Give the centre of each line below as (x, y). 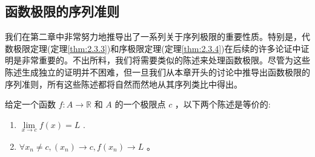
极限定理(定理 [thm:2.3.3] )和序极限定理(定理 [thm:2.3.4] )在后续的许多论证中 (157, 48)
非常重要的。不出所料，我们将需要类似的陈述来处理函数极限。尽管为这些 (166, 60)
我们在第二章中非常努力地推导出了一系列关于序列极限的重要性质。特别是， (153, 37)
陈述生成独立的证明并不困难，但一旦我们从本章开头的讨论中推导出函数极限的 (157, 72)
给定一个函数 (30, 104)
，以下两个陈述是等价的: (223, 104)
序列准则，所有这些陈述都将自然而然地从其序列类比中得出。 (124, 84)
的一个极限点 (140, 104)
